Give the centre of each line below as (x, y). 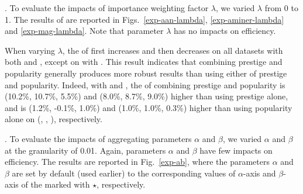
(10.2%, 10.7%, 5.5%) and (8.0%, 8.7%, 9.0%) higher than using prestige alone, (147, 96)
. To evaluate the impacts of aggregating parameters (98, 138)
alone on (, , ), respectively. (54, 119)
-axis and (259, 173)
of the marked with (56, 184)
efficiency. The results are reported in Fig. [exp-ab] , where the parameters (137, 162)
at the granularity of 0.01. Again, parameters (85, 150)
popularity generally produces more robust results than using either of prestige (146, 73)
